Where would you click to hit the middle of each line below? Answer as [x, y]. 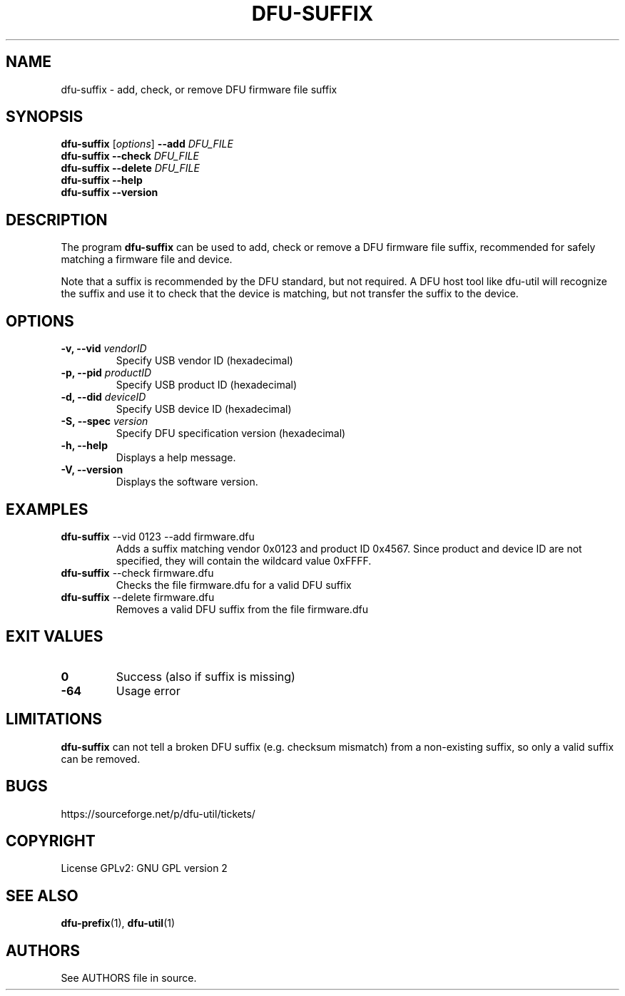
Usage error [148, 690]
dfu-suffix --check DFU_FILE [130, 156]
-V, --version [92, 470]
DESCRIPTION [57, 220]
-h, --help [84, 446]
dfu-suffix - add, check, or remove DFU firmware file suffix [199, 89]
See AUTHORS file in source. [129, 978]
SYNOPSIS [45, 117]
